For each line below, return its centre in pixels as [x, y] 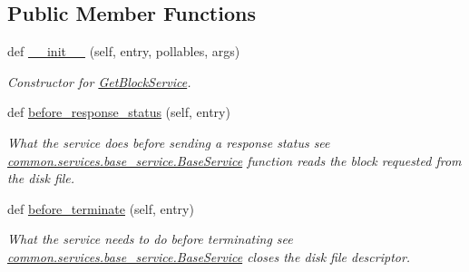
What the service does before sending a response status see [169, 142]
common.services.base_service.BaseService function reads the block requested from [234, 160]
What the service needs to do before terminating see [150, 239]
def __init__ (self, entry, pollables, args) [124, 51]
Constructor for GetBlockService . [99, 81]
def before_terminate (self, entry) [101, 208]
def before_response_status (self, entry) [119, 112]
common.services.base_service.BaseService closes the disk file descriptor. [209, 256]
